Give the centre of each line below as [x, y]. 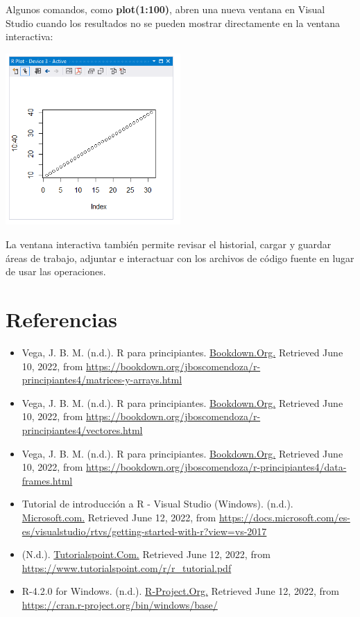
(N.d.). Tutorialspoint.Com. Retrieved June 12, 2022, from [146, 554]
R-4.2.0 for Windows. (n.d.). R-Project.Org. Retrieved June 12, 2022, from [180, 591]
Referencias [62, 319]
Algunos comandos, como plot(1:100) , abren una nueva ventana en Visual [165, 9]
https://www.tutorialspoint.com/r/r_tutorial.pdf [127, 567]
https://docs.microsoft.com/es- [284, 517]
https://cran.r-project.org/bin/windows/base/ [120, 604]
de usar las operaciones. [56, 271]
